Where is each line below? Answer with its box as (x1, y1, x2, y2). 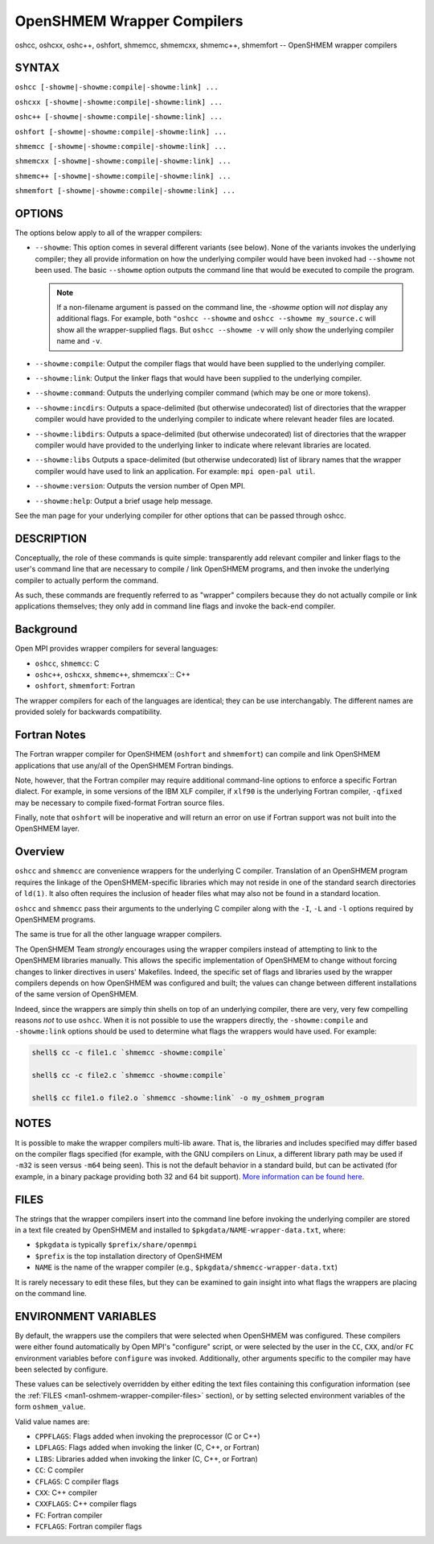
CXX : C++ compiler (35, 1488, 98, 1497)
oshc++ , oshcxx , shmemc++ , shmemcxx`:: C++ (35, 670, 191, 679)
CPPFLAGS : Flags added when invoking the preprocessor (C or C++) (35, 1431, 260, 1441)
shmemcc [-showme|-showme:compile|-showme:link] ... (14, 142, 227, 151)
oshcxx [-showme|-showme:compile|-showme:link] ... (14, 97, 223, 106)
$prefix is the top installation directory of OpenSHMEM (35, 1251, 223, 1261)
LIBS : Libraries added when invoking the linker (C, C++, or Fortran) (35, 1454, 259, 1463)
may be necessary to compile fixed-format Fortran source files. (14, 798, 225, 807)
